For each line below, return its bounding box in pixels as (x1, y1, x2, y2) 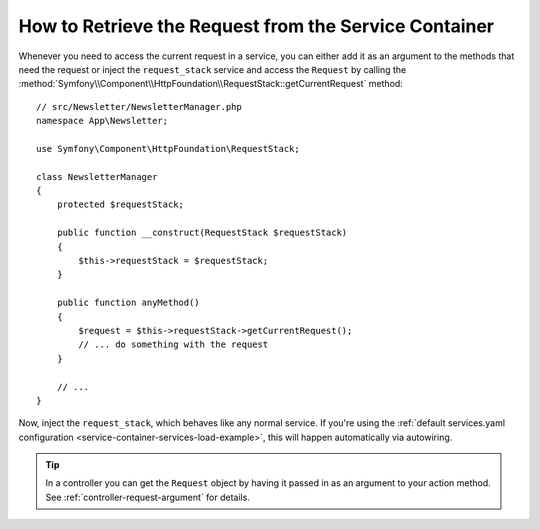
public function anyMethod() (56, 297, 200, 309)
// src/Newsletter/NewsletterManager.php (36, 101, 242, 112)
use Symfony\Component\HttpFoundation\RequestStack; (36, 143, 300, 154)
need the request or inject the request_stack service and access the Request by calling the (18, 63, 407, 75)
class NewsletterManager (36, 171, 158, 182)
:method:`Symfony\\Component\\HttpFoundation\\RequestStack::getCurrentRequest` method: (18, 78, 404, 90)
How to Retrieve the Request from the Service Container (18, 15, 495, 37)
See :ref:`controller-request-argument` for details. (45, 491, 250, 503)
